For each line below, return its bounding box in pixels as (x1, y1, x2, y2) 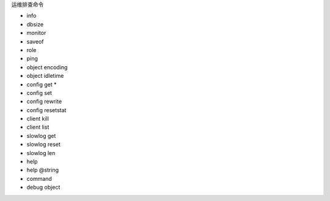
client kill (26, 115, 49, 123)
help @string (26, 166, 59, 174)
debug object (26, 184, 61, 191)
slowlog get (26, 132, 56, 139)
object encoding (26, 63, 68, 70)
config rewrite (26, 98, 62, 105)
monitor (26, 29, 46, 37)
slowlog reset (26, 141, 61, 148)
